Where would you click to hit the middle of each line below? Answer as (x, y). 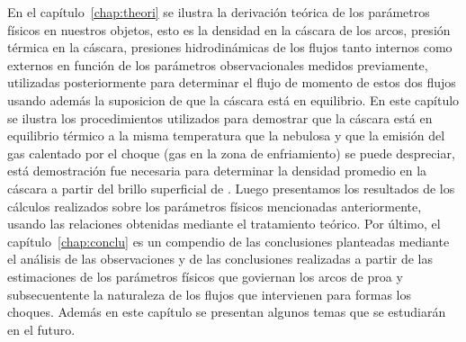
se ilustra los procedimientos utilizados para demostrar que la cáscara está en (220, 117)
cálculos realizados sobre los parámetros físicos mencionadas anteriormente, (215, 206)
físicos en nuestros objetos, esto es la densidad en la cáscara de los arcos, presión (229, 29)
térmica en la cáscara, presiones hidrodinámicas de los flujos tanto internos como (230, 47)
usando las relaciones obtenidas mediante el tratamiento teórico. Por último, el (224, 224)
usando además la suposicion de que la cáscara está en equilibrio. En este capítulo (233, 99)
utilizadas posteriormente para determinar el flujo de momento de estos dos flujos (232, 82)
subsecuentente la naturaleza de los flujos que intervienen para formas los (209, 294)
